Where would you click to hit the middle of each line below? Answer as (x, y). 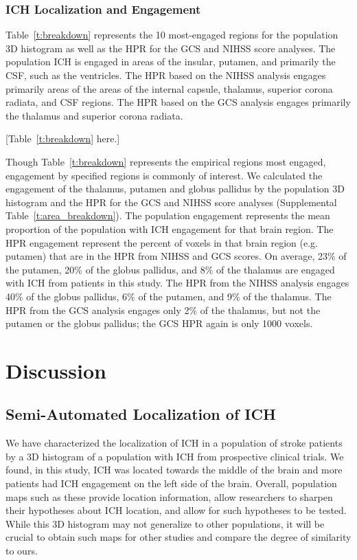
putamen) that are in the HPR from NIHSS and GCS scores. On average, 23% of (176, 256)
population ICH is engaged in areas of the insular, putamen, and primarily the (171, 61)
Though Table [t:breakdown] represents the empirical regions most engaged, (166, 161)
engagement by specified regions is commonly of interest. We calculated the (164, 175)
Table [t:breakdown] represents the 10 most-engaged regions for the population (172, 35)
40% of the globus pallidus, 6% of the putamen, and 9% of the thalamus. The (169, 296)
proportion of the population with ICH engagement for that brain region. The (170, 228)
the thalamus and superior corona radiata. (94, 115)
